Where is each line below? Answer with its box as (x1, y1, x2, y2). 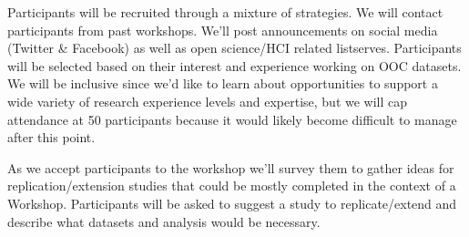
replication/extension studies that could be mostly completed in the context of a (7, 176, 456, 195)
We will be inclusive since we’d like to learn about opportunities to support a (7, 74, 438, 93)
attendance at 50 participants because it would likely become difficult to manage (7, 109, 457, 129)
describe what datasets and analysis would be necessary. (7, 211, 321, 231)
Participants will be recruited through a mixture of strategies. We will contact (7, 3, 444, 21)
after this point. (7, 128, 96, 147)
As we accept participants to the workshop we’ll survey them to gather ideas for (7, 158, 454, 177)
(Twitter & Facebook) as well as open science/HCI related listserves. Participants (7, 38, 462, 57)
